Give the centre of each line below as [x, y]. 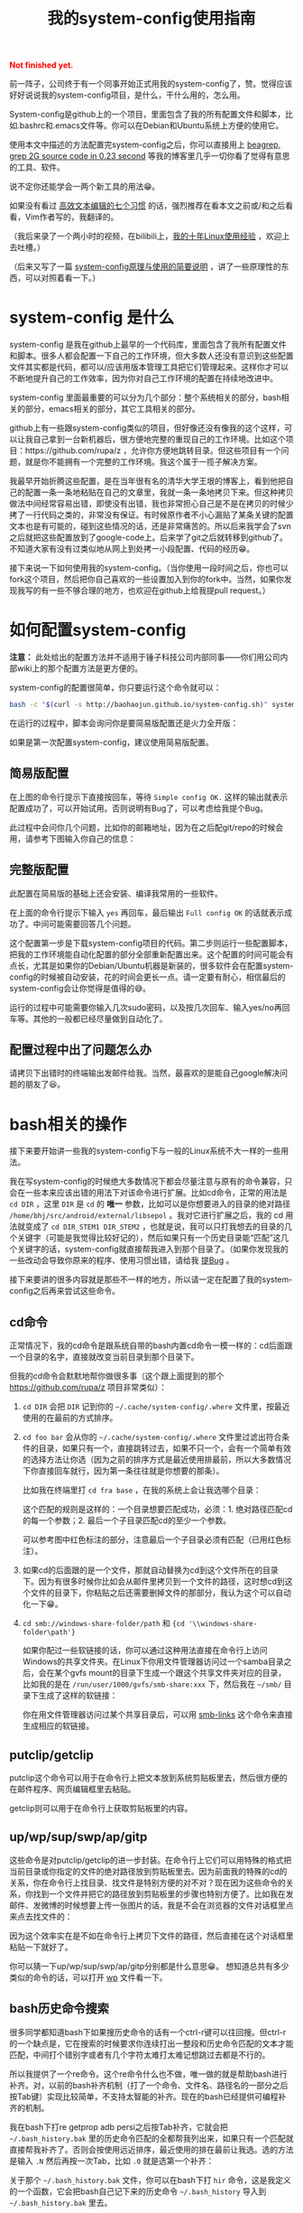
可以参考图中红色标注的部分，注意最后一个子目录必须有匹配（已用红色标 [156, 1539]
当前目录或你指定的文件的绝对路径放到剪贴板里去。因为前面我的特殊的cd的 [148, 1871]
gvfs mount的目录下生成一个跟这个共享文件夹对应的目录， [178, 1673]
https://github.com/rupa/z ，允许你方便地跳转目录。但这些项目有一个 [153, 451]
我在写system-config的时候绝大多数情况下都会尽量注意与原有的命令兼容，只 [151, 1181]
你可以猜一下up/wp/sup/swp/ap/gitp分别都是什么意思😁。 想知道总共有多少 [149, 1966]
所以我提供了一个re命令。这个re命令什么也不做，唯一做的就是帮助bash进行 [148, 2074]
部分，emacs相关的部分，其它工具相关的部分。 [112, 409]
